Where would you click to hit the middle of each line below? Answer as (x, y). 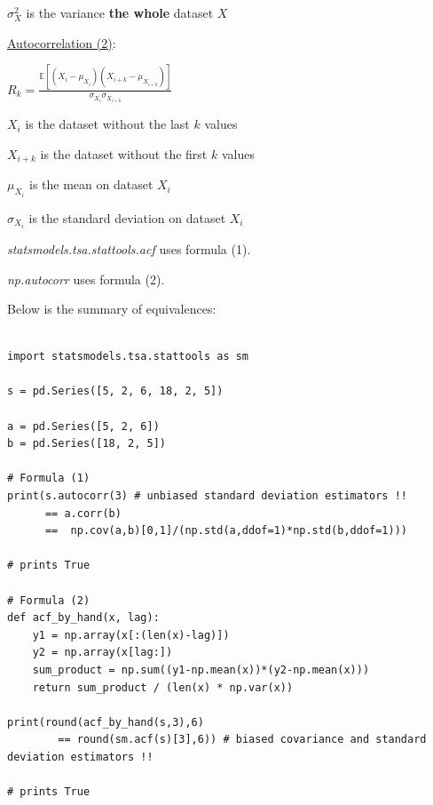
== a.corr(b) (83, 513)
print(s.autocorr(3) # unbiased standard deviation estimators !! (208, 496)
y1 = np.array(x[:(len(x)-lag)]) (131, 635)
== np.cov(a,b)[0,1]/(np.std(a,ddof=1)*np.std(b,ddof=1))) (226, 531)
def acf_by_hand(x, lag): (83, 618)
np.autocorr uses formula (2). (86, 279)
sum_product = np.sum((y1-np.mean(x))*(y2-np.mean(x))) (201, 670)
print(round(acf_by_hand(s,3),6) (106, 722)
